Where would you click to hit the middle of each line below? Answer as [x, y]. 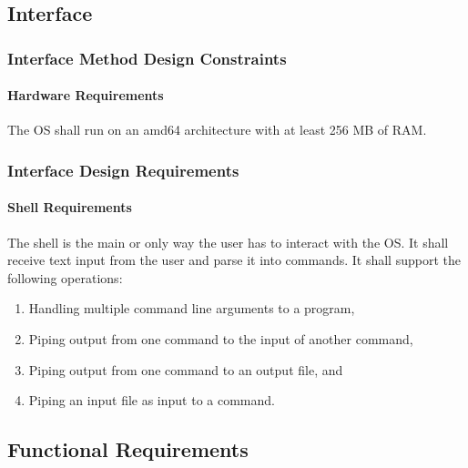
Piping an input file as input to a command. [152, 400]
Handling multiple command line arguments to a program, [192, 308]
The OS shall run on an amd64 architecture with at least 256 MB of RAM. [217, 130]
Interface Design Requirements [123, 170]
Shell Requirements [70, 207]
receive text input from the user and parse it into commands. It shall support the [234, 260]
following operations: [65, 277]
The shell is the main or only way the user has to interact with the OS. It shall [228, 242]
